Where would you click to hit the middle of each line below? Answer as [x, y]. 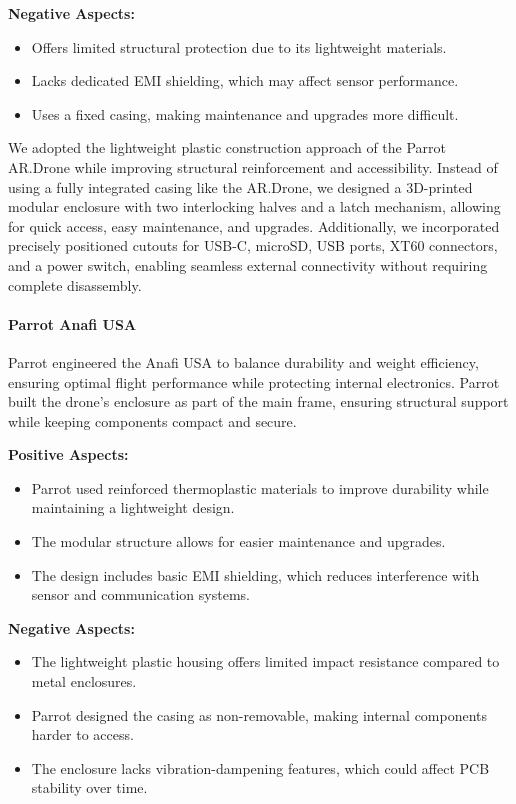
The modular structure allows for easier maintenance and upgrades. [238, 541]
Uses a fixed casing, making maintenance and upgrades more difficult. [245, 113]
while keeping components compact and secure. [152, 420]
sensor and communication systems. [140, 594]
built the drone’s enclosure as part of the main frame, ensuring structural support [258, 401]
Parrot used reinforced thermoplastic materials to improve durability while [260, 487]
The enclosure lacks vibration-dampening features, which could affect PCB [260, 767]
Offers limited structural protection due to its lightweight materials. [239, 46]
